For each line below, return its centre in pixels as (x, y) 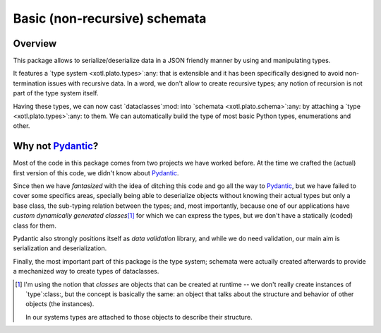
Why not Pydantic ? (56, 146)
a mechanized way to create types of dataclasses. (86, 271)
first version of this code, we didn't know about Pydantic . (96, 173)
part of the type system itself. (56, 93)
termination (30, 83)
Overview (35, 43)
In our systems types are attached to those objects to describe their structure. (139, 317)
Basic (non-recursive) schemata (110, 18)
